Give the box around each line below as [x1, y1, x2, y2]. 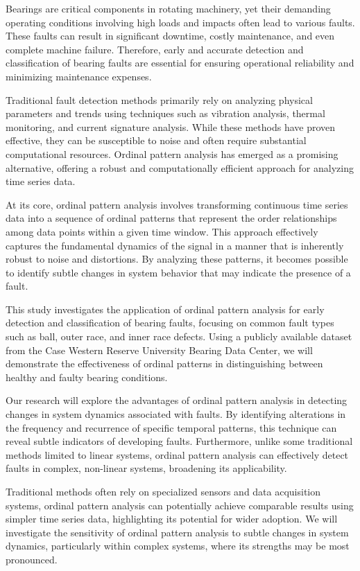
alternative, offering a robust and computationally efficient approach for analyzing [6, 160, 354, 175]
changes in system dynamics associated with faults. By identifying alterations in [6, 407, 346, 421]
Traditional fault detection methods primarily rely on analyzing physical [6, 92, 313, 107]
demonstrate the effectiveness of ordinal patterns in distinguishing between [6, 356, 323, 371]
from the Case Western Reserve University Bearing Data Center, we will [6, 342, 313, 357]
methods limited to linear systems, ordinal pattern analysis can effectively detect [6, 447, 349, 462]
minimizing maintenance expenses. [6, 69, 152, 83]
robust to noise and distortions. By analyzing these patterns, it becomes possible [6, 252, 348, 266]
